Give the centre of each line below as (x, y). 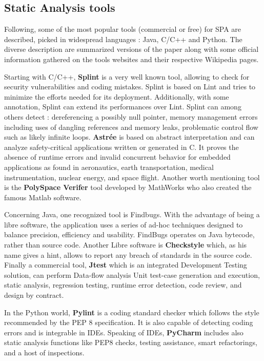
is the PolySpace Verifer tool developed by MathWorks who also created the (128, 187)
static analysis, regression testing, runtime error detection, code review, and (123, 285)
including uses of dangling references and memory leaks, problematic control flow (131, 127)
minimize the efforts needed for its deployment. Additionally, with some (117, 96)
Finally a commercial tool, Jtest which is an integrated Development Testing (126, 265)
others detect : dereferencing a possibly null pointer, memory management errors (131, 116)
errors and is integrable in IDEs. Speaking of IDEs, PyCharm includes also (124, 332)
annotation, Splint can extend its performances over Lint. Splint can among (123, 107)
